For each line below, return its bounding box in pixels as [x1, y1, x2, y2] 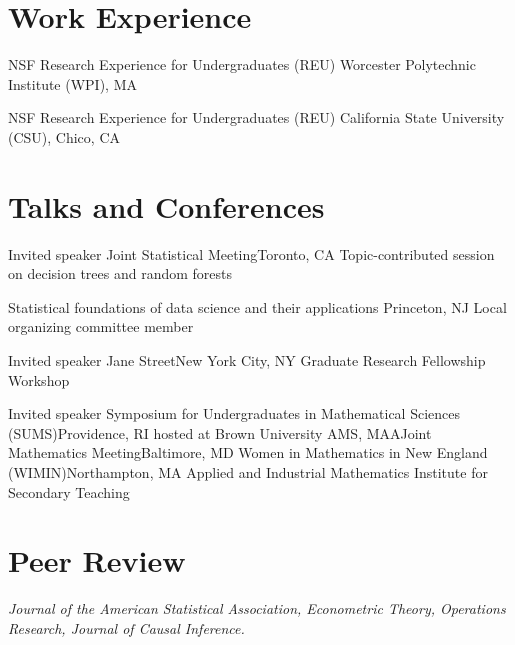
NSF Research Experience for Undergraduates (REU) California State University [8, 107, 505, 128]
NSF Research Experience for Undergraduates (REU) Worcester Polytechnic [8, 54, 476, 75]
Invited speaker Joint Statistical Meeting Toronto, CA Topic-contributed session [8, 243, 495, 264]
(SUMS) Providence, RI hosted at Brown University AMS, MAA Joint [8, 422, 432, 443]
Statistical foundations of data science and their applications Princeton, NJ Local [8, 296, 507, 317]
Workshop [8, 369, 70, 390]
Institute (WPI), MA [8, 73, 138, 94]
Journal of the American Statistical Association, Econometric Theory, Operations [8, 598, 506, 619]
